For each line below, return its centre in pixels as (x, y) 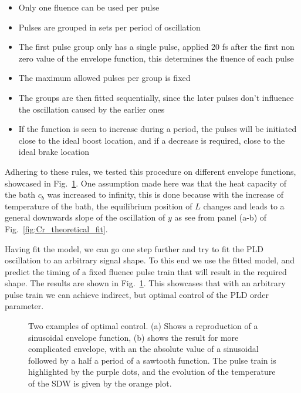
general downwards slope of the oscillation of (85, 217)
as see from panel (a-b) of (221, 217)
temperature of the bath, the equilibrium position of (99, 206)
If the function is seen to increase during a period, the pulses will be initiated (158, 129)
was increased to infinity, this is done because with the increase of (165, 194)
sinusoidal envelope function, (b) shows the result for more (133, 337)
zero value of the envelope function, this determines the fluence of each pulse (156, 58)
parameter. (24, 306)
